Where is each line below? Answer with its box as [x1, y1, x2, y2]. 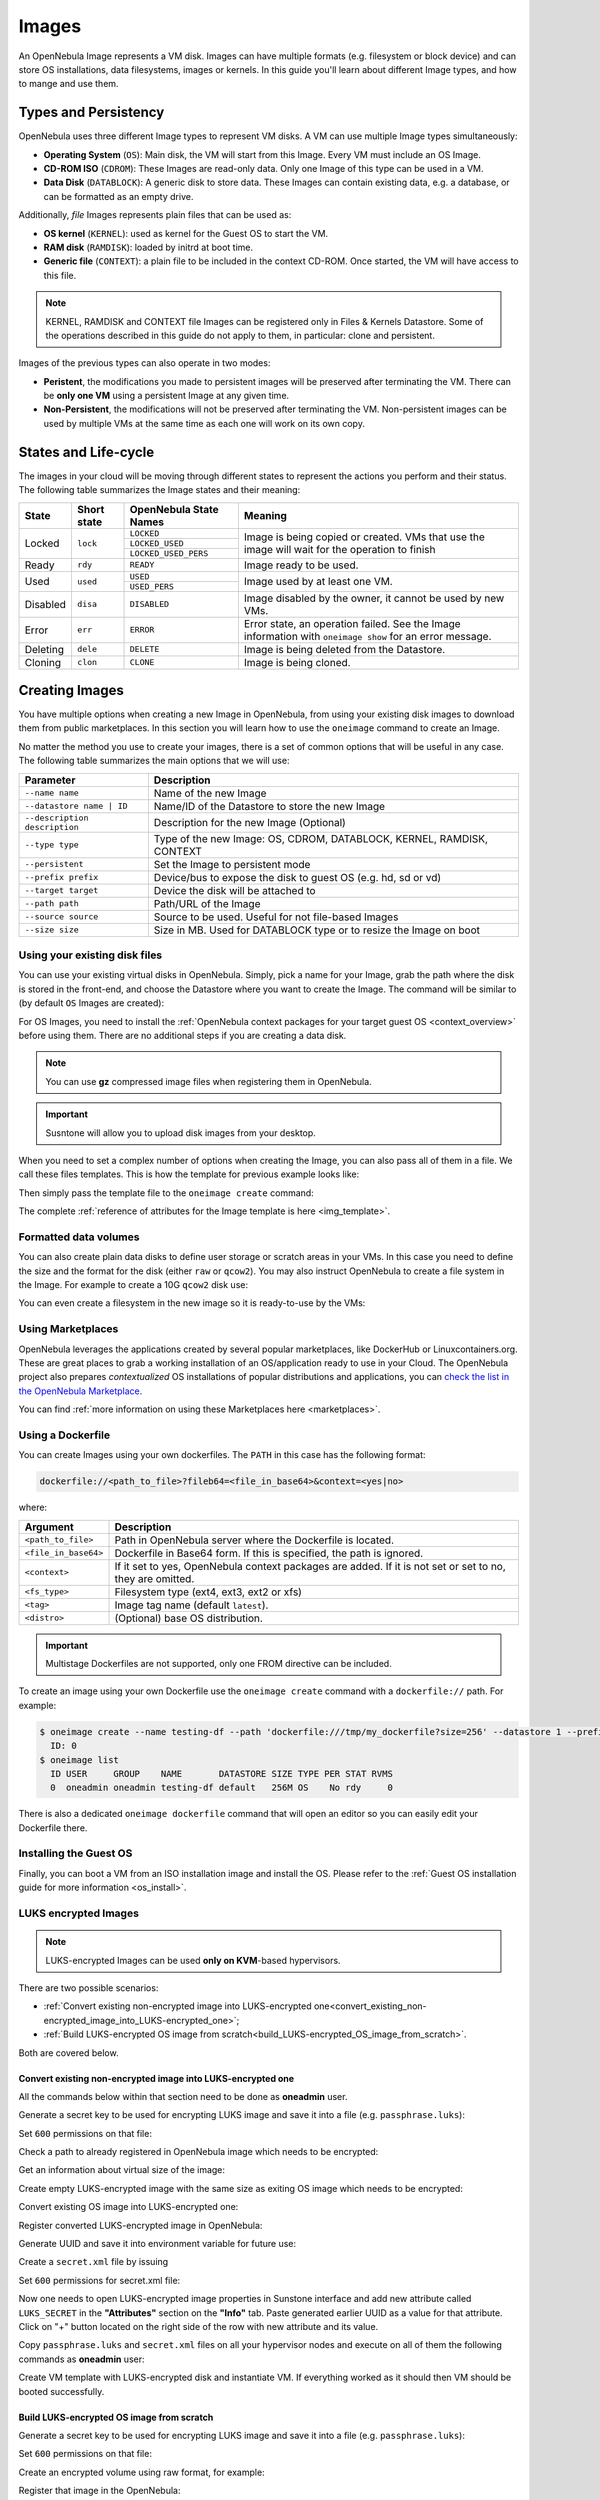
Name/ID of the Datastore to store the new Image [153, 799, 385, 813]
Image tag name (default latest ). [114, 1598, 269, 1612]
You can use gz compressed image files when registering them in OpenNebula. [45, 1075, 372, 1087]
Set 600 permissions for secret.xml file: [18, 2274, 181, 2286]
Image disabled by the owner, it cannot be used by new [243, 591, 505, 605]
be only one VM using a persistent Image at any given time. [43, 390, 290, 402]
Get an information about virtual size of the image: [18, 2164, 225, 2176]
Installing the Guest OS [18, 1846, 133, 1860]
